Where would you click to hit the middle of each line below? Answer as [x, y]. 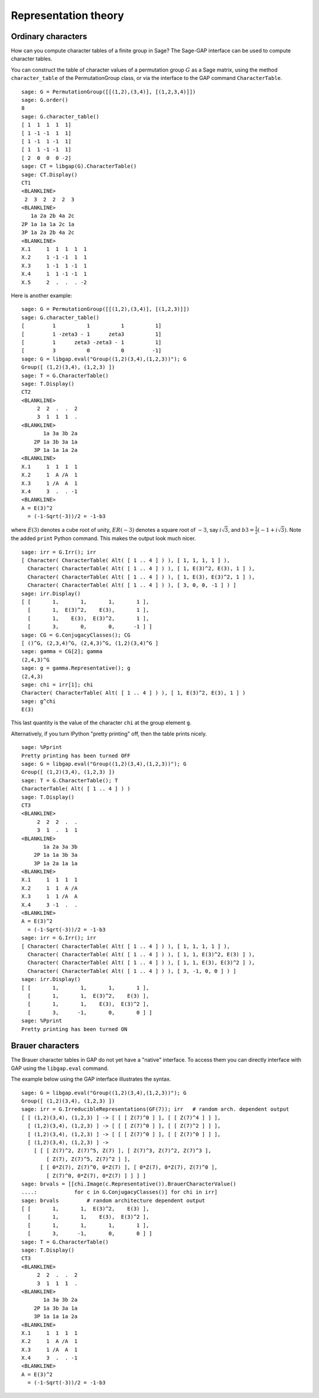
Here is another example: [41, 295]
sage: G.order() [45, 100]
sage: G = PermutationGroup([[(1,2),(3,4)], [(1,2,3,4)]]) [109, 91]
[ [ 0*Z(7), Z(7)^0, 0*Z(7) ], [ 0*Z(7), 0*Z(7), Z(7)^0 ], [129, 1167]
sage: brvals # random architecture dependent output [113, 1200]
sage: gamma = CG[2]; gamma [62, 652]
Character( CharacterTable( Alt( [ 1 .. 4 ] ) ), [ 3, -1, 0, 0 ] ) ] [132, 971]
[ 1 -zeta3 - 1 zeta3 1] [92, 334]
